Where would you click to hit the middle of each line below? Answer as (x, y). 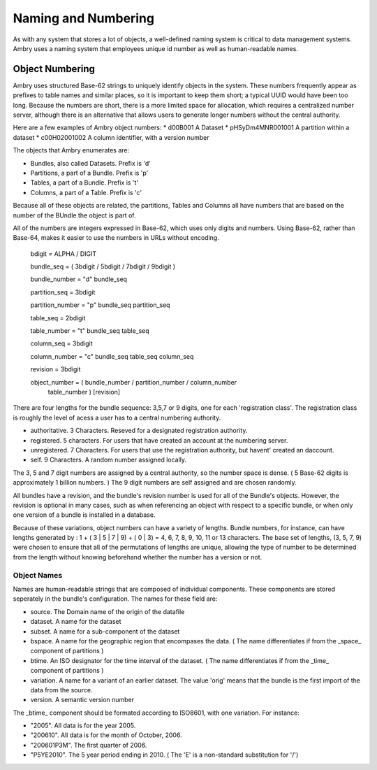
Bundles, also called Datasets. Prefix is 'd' (91, 163)
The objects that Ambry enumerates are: (71, 150)
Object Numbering (54, 69)
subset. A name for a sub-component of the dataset (105, 631)
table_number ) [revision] (84, 392)
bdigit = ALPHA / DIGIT (64, 254)
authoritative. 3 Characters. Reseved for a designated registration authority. (139, 431)
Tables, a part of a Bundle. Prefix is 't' (84, 183)
